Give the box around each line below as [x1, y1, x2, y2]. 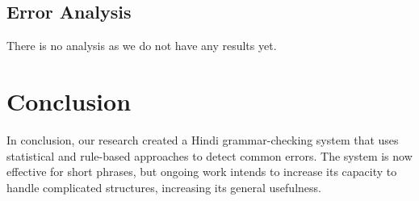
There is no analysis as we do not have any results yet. [6, 37, 277, 54]
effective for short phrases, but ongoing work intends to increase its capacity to [6, 163, 397, 180]
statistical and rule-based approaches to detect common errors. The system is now [6, 147, 413, 164]
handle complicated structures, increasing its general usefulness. [6, 178, 321, 195]
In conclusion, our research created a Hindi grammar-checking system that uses [6, 131, 399, 148]
